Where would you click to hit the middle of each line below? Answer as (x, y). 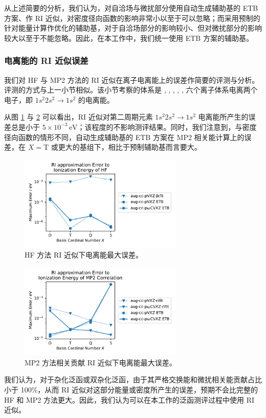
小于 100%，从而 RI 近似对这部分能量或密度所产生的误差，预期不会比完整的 (131, 390)
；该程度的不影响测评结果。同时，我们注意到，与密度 (167, 126)
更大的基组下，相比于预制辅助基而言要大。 (130, 147)
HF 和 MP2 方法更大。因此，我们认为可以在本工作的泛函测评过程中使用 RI (129, 399)
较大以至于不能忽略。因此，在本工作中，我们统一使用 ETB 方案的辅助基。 (129, 38)
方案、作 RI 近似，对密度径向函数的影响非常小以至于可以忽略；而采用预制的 (132, 18)
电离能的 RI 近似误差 (46, 61)
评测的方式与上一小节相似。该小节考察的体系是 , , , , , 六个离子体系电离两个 (131, 90)
